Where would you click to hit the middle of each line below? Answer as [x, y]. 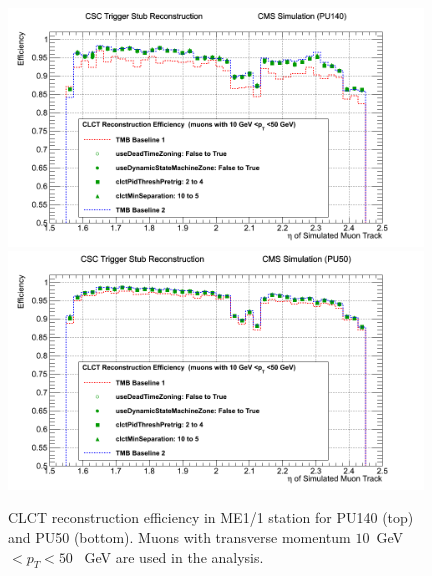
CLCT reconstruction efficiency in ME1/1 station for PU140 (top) [211, 517]
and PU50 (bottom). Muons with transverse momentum [179, 537]
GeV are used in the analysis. [174, 556]
